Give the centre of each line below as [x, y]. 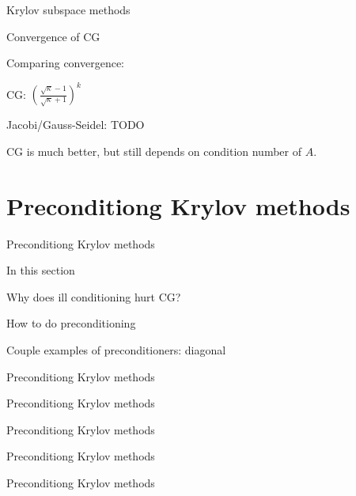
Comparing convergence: [66, 63]
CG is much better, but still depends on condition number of [154, 151]
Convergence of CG [53, 36]
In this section [41, 270]
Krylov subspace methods [68, 9]
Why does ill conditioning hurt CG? [94, 296]
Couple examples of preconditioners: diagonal [116, 349]
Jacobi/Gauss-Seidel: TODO [76, 125]
